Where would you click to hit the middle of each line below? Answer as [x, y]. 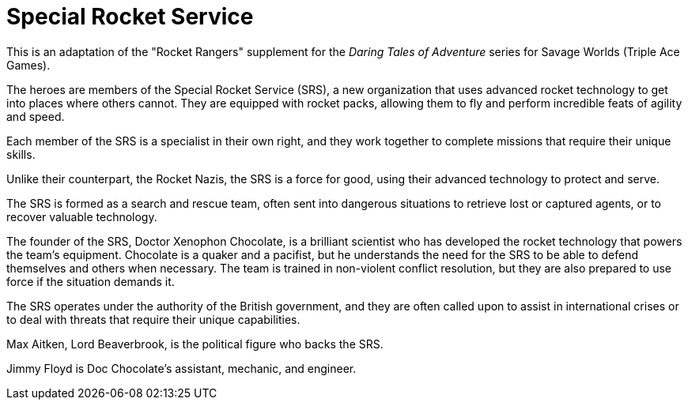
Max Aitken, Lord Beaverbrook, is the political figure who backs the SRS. [195, 344]
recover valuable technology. [82, 216]
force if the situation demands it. [91, 281]
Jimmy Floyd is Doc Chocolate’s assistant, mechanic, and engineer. [181, 368]
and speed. [36, 116]
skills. [21, 154]
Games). [28, 65]
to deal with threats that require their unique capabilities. [153, 319]
